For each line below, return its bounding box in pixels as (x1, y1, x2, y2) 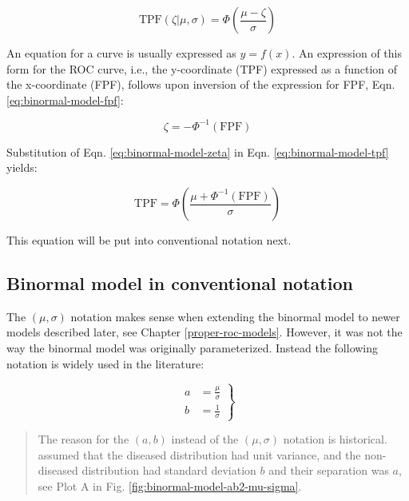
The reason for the (38, 431, 129, 447)
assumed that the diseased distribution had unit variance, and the (38, 446, 361, 463)
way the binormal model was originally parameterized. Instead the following (6, 340, 379, 356)
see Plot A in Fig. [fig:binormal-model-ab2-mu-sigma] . (38, 478, 302, 495)
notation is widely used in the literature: (6, 355, 204, 372)
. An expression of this (292, 45, 402, 61)
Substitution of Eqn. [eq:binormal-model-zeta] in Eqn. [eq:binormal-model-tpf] (6, 143, 389, 160)
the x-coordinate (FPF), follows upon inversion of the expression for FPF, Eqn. (6, 76, 395, 93)
